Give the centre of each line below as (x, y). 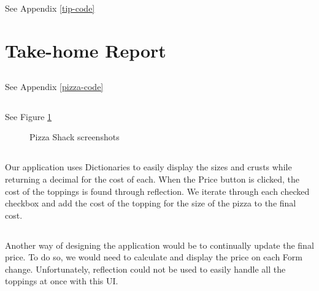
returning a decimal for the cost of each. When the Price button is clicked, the (152, 179)
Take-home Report (86, 51)
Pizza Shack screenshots (75, 137)
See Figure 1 (29, 116)
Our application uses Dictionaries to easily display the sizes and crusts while (148, 167)
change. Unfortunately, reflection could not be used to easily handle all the (145, 269)
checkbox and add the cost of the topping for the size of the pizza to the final (151, 203)
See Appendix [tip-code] (50, 8)
